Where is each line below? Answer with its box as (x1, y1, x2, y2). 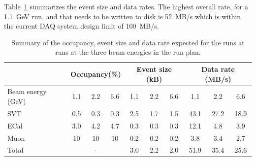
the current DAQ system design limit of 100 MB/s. (4, 21, 159, 31)
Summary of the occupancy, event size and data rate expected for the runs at (11, 37, 245, 47)
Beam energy (7, 86, 47, 97)
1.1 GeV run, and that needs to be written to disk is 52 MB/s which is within (4, 11, 241, 21)
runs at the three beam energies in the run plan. (55, 47, 201, 57)
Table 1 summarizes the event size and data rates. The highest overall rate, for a (4, 1, 248, 11)
